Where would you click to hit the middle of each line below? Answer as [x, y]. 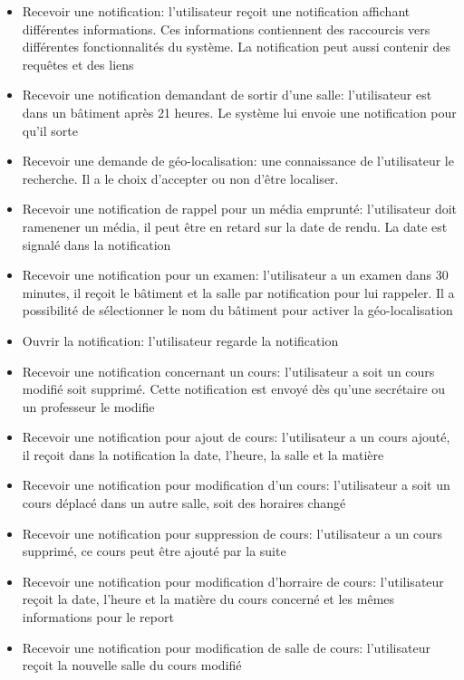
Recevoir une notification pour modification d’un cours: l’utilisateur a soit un [236, 485]
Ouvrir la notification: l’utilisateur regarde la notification [180, 340]
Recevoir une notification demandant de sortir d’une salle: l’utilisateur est [227, 95]
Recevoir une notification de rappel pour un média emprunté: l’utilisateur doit [240, 209]
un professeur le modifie [88, 406]
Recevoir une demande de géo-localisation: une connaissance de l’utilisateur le [238, 161]
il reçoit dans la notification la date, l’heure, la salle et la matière [203, 454]
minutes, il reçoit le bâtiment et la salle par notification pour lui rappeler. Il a [238, 292]
